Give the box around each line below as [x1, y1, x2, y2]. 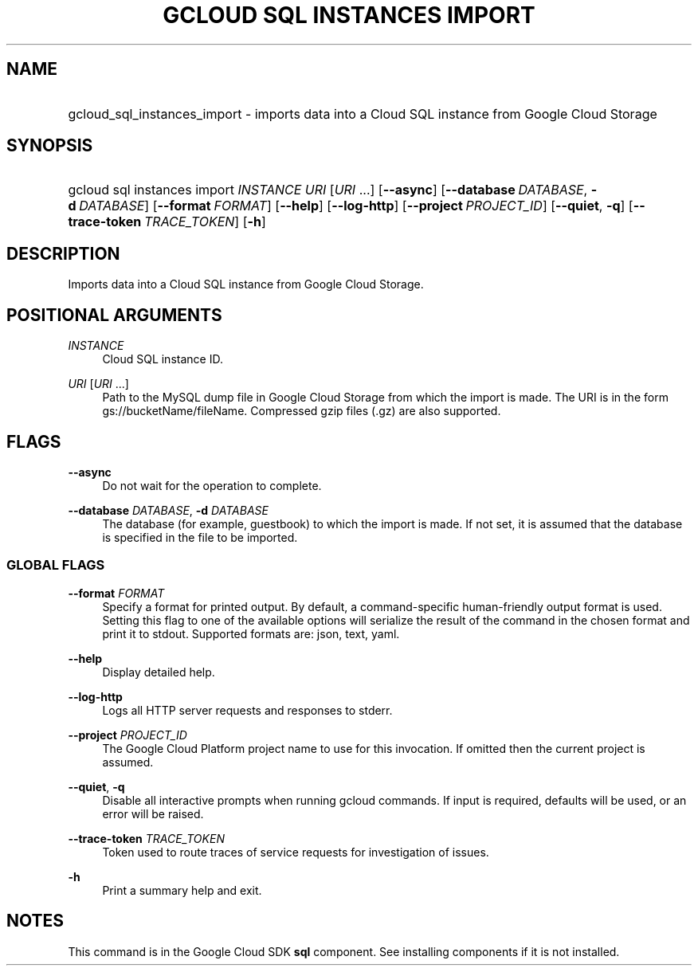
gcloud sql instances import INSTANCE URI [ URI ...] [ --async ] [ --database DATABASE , [68, 182, 588, 198]
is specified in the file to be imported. [102, 530, 298, 544]
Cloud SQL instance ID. [102, 352, 223, 366]
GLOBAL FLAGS [6, 557, 105, 574]
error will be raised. [102, 806, 204, 821]
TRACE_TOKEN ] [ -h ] [143, 214, 266, 230]
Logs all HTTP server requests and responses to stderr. [102, 703, 393, 717]
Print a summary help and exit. [102, 883, 262, 897]
